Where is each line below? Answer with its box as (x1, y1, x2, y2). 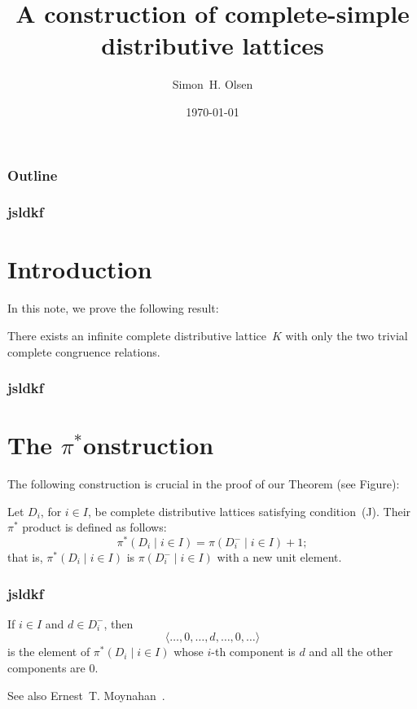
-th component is (211, 643, 296, 660)
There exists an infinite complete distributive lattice (7, 326, 267, 344)
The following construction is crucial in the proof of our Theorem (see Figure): (7, 475, 400, 492)
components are (7, 659, 86, 676)
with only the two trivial (285, 326, 408, 344)
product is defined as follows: (22, 519, 167, 536)
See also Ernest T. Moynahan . (7, 686, 165, 703)
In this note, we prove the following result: (7, 300, 219, 317)
